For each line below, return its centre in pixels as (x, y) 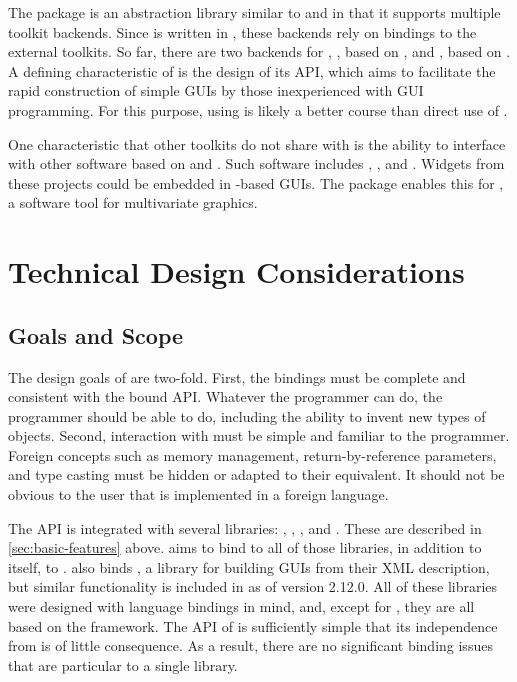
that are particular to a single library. (123, 664)
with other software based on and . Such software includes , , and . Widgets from (256, 163)
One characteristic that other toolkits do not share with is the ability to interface (257, 143)
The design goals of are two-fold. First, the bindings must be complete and (237, 376)
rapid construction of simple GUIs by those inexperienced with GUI (216, 90)
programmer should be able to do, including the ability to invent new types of (247, 415)
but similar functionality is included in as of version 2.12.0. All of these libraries (253, 586)
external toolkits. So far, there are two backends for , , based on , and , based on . (259, 51)
